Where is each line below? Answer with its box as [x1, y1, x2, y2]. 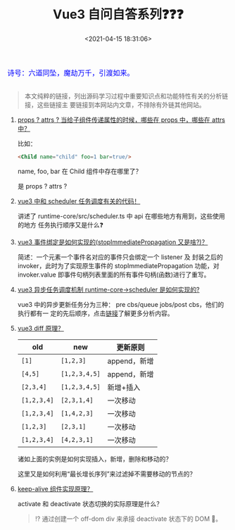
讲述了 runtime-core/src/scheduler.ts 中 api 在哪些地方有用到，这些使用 [17, 212, 225, 220]
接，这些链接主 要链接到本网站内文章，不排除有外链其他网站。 [24, 100, 205, 109]
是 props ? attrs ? [17, 182, 68, 190]
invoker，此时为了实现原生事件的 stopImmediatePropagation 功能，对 [17, 261, 220, 270]
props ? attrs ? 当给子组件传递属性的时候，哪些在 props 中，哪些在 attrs [17, 115, 225, 124]
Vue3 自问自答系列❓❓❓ [52, 6, 184, 23]
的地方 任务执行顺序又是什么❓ [17, 220, 103, 229]
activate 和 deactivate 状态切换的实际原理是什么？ [17, 499, 163, 507]
